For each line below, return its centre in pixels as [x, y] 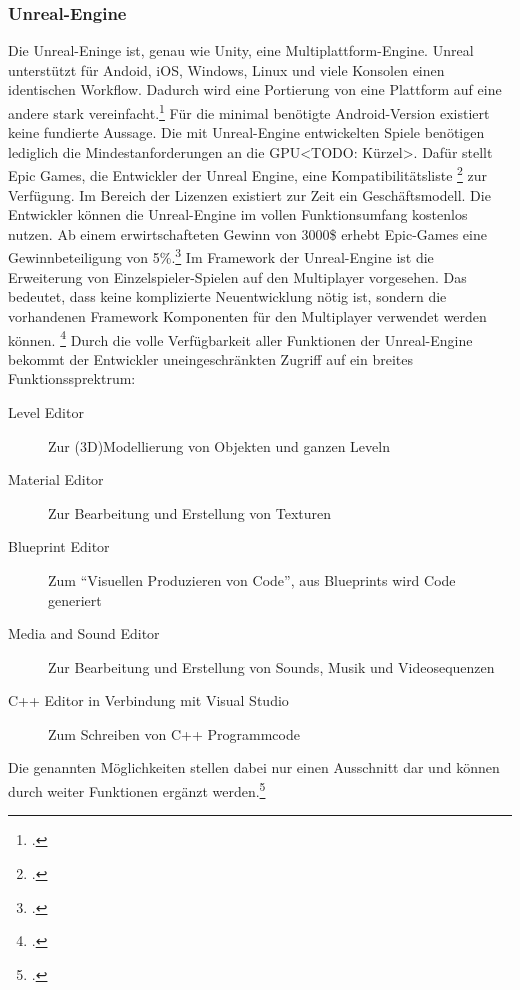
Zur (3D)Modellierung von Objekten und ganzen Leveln [219, 445]
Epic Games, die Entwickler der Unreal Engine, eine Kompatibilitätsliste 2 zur [248, 174]
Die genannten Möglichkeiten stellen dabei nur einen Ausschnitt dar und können [254, 767]
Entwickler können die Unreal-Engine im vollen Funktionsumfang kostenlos [238, 214]
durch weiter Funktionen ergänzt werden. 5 [137, 789]
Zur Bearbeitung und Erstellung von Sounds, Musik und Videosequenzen [271, 666]
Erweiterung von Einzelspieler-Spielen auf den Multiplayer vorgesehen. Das [237, 276]
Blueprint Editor [59, 546]
